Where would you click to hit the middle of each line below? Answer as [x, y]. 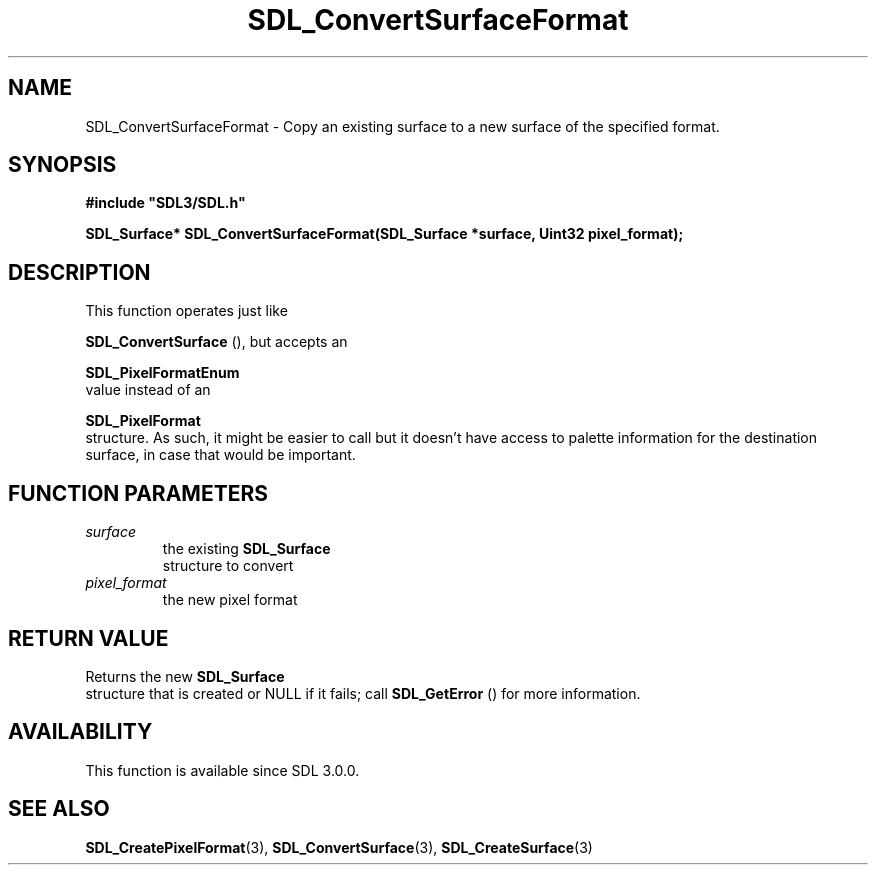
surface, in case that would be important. [220, 455]
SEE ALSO [59, 809]
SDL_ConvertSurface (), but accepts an [216, 342]
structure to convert [228, 566]
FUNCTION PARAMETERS [138, 493]
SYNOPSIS [62, 165]
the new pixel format [230, 600]
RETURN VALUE [88, 638]
